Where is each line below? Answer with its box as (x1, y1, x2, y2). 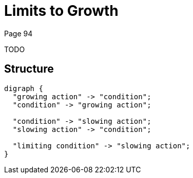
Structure (4, 62, 54, 76)
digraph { (4, 84, 43, 93)
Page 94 (4, 29, 33, 38)
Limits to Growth (4, 2, 119, 19)
